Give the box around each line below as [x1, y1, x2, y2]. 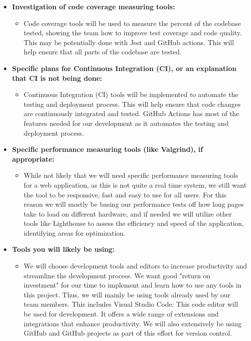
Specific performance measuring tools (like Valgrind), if [12, 144, 203, 154]
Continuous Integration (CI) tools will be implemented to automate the [23, 89, 238, 99]
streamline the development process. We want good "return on [23, 270, 210, 280]
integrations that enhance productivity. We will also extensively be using [23, 318, 242, 328]
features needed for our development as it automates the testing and [23, 118, 229, 128]
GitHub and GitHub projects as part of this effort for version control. [23, 328, 232, 338]
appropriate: [12, 153, 55, 164]
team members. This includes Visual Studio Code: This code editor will [23, 299, 238, 309]
